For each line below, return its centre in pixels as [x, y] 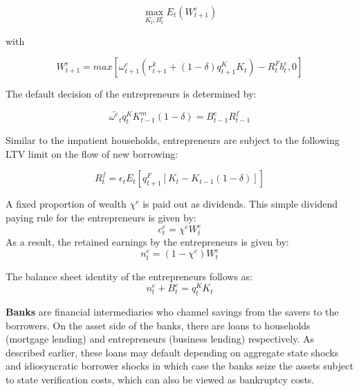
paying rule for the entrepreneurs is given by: [101, 218]
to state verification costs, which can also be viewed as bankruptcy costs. [160, 379]
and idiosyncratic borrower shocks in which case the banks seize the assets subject [179, 366]
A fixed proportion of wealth [66, 204]
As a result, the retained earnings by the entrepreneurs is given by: [147, 242]
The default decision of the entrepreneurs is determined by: [131, 94]
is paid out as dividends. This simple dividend [240, 204]
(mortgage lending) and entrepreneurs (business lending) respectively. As [160, 339]
